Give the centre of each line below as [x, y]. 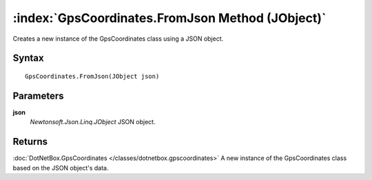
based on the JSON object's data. [61, 168]
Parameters [38, 96]
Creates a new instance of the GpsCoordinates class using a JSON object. [118, 39]
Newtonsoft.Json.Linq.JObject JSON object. [93, 122]
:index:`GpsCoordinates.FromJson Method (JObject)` [169, 18]
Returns [30, 142]
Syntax [28, 58]
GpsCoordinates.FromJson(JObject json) [92, 76]
